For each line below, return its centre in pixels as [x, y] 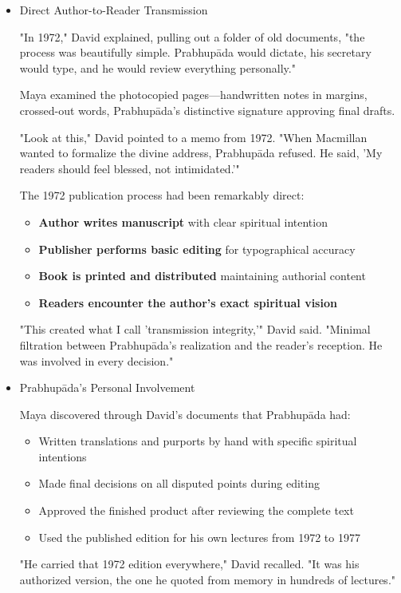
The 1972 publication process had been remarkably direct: [162, 195]
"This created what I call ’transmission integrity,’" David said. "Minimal [195, 329]
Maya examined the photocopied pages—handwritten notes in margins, [193, 95]
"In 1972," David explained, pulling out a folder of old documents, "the [192, 36]
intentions [63, 456]
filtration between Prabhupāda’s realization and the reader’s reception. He [201, 344]
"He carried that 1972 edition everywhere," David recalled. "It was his [189, 564]
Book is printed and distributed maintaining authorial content [202, 276]
